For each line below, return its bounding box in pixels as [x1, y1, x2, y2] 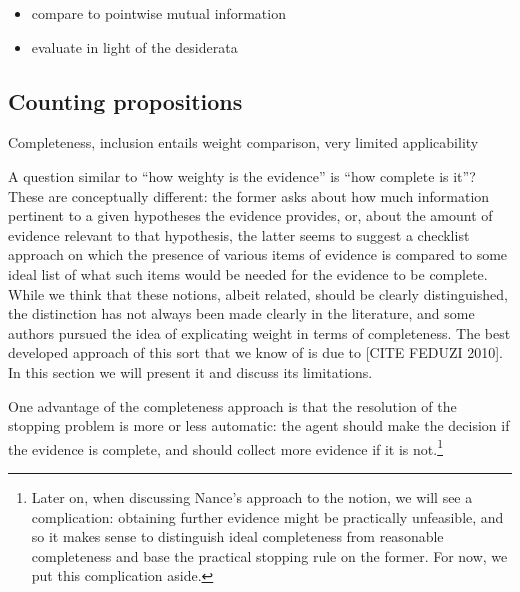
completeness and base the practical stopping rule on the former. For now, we [31, 545, 508, 566]
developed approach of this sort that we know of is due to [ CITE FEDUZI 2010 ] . [8, 342, 504, 363]
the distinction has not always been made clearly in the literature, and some [8, 303, 475, 324]
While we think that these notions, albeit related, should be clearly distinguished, [8, 283, 508, 304]
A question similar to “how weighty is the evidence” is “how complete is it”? [8, 165, 476, 186]
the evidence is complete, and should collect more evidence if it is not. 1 [8, 435, 444, 459]
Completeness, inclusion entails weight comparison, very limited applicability [8, 132, 479, 153]
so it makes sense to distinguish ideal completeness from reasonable [31, 526, 444, 547]
